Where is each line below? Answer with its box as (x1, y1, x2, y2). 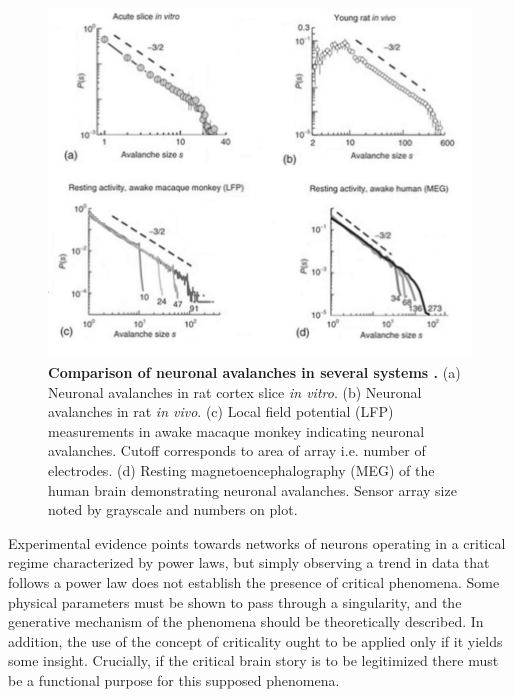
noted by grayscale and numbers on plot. (48, 499, 298, 520)
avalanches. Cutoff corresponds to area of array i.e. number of (48, 440, 426, 461)
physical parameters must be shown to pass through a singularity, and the (8, 591, 462, 612)
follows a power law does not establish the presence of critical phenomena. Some (8, 572, 500, 592)
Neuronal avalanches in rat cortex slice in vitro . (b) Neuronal (48, 381, 422, 402)
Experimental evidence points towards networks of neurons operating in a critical (8, 532, 506, 553)
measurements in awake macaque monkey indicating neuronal (48, 420, 425, 441)
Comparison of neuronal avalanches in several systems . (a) (48, 362, 461, 383)
